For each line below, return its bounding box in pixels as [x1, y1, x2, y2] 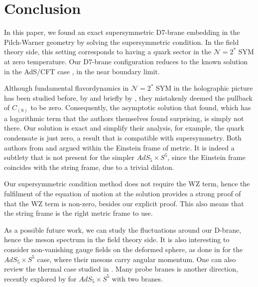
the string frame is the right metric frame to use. [4, 208, 153, 218]
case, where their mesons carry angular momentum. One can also [37, 254, 236, 264]
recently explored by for [4, 273, 77, 284]
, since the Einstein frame [167, 152, 246, 162]
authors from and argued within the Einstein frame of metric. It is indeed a [4, 142, 235, 152]
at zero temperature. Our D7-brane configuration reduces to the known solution [4, 56, 248, 66]
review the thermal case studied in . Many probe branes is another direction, [4, 264, 238, 274]
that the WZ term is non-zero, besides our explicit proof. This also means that [4, 198, 244, 208]
